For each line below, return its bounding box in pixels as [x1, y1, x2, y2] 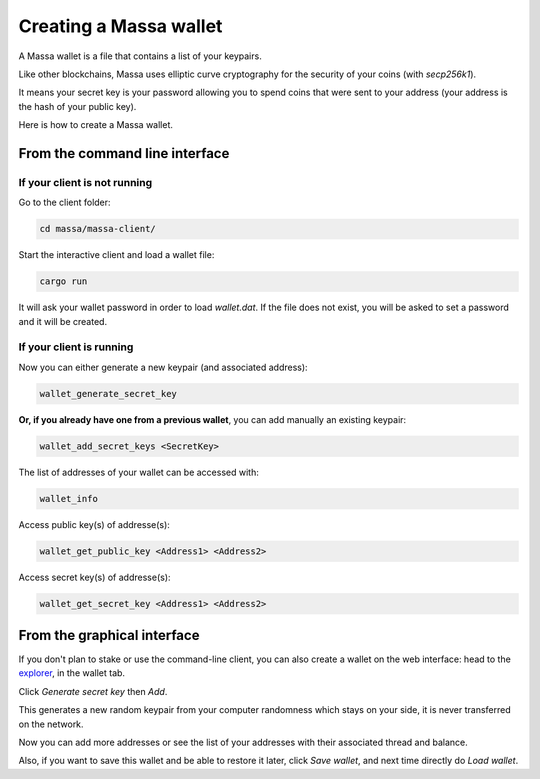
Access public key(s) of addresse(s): [18, 518, 170, 530]
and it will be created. [18, 315, 108, 327]
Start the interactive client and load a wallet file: [18, 249, 215, 261]
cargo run [39, 276, 88, 287]
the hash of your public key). [18, 100, 137, 112]
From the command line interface [18, 145, 230, 162]
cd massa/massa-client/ [39, 223, 157, 235]
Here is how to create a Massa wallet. [18, 119, 174, 131]
